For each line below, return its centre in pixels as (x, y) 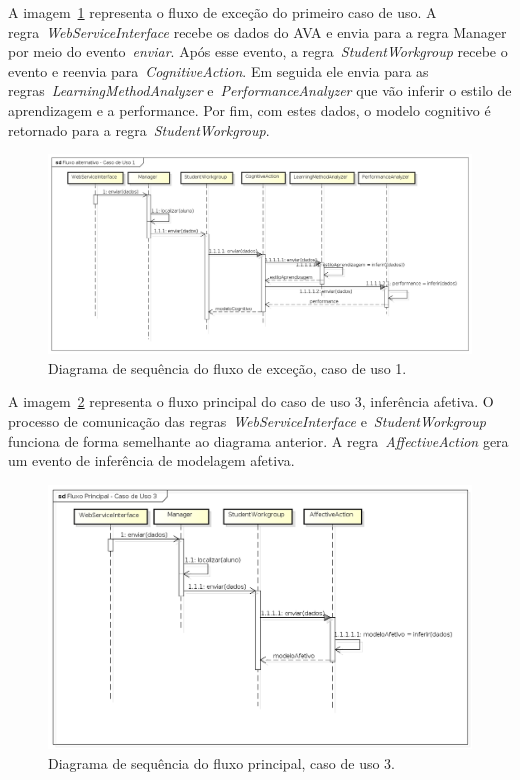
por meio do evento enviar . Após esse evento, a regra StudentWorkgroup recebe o (258, 51)
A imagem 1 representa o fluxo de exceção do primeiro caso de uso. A (222, 12)
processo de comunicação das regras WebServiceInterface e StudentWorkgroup (247, 420)
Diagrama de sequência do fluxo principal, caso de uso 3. (222, 762)
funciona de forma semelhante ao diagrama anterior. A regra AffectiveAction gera (258, 440)
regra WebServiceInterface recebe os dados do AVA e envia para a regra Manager (257, 31)
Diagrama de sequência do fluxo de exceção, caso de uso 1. (227, 367)
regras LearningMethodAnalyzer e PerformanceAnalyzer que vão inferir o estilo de (260, 90)
